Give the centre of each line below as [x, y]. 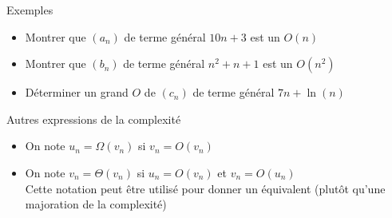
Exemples [30, 10]
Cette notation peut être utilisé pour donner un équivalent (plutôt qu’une [205, 188]
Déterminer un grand [77, 92]
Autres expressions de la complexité [94, 119]
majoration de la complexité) [96, 204]
